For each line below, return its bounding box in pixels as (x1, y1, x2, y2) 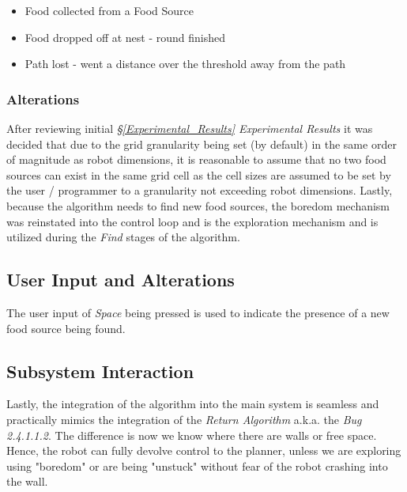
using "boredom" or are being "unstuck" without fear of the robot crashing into (6, 457, 388, 474)
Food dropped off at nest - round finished (24, 28, 226, 45)
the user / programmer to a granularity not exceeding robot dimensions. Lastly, (6, 182, 393, 199)
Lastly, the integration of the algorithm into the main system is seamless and (6, 395, 379, 412)
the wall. (6, 473, 48, 490)
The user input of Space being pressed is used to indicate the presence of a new (6, 304, 390, 320)
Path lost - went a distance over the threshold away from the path (24, 55, 346, 72)
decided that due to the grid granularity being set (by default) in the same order (6, 135, 397, 152)
